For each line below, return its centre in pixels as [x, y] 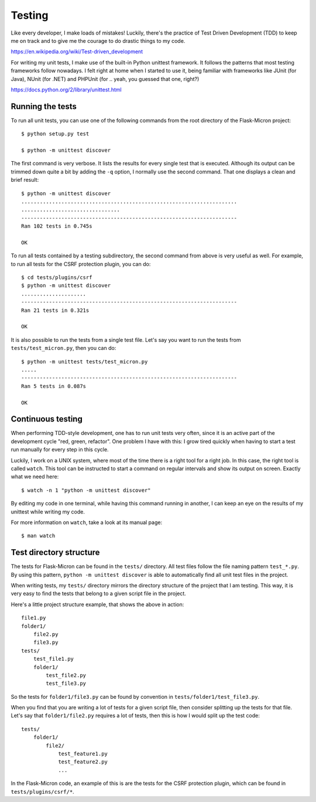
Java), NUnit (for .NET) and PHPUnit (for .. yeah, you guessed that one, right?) [105, 79]
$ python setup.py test [55, 134]
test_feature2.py [83, 762]
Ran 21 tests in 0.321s [55, 310]
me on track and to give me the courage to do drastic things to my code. [98, 40]
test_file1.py [54, 659]
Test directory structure [55, 553]
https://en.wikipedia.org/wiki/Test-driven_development [77, 52]
